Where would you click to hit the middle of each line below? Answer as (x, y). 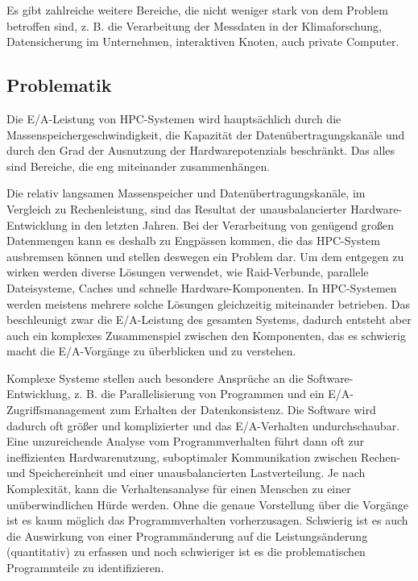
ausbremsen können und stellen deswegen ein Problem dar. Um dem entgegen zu (205, 256)
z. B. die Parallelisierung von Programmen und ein (199, 394)
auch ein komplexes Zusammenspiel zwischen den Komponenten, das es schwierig (206, 335)
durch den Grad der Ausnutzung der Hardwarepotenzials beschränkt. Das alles (201, 150)
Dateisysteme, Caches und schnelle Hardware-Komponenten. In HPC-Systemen (202, 287)
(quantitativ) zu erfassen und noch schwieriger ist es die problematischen (186, 552)
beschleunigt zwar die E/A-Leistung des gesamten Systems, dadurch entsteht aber (209, 320)
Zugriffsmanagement (56, 410)
